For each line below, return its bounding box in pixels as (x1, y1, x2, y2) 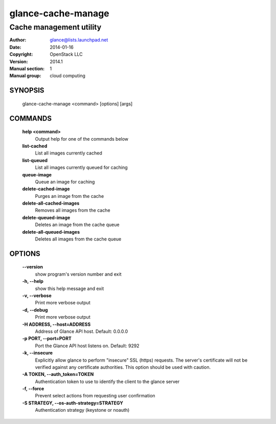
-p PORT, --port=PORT (22, 336, 72, 342)
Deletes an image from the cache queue (35, 221, 120, 228)
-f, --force (22, 386, 44, 392)
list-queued (22, 157, 48, 163)
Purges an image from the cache (35, 193, 104, 199)
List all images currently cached (35, 150, 102, 156)
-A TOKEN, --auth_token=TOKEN (22, 371, 94, 377)
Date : (9, 44, 21, 50)
